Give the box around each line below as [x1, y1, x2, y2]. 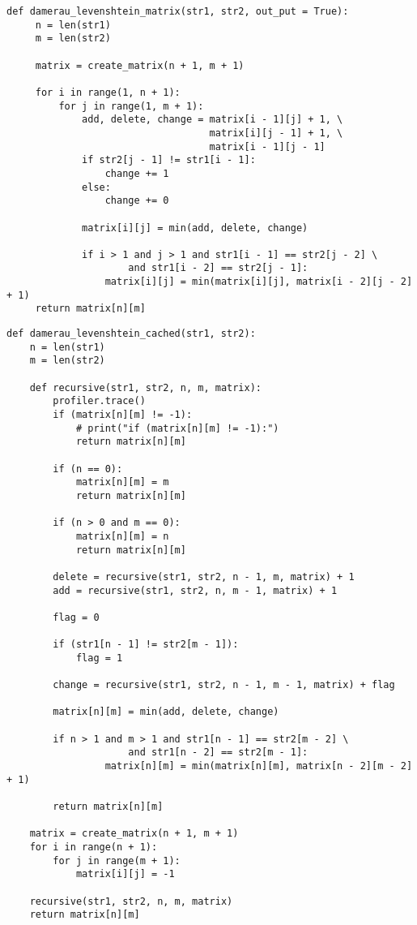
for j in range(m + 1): [53, 854, 181, 867]
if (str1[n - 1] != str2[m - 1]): [53, 639, 239, 651]
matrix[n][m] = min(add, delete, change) [53, 706, 279, 718]
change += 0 [104, 195, 169, 207]
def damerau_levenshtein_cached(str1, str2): [6, 328, 256, 340]
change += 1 [104, 167, 169, 179]
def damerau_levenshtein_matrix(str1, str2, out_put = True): [6, 6, 349, 17]
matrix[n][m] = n [75, 530, 169, 542]
